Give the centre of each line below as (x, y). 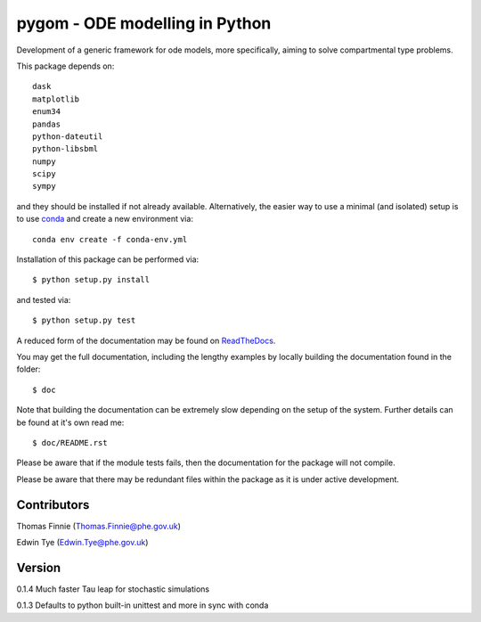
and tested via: (44, 299)
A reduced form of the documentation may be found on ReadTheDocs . (146, 340)
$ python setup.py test (84, 320)
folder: (29, 369)
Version (39, 567)
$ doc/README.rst (70, 442)
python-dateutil (68, 136)
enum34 (47, 112)
